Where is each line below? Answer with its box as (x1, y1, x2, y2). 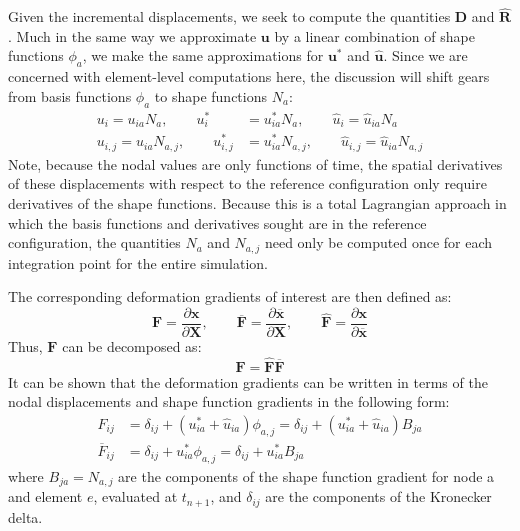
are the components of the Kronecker (265, 486, 492, 507)
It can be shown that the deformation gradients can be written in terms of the (8, 371, 488, 392)
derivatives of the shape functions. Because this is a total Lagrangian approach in (8, 192, 507, 213)
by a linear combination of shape (274, 25, 475, 46)
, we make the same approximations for (82, 45, 324, 66)
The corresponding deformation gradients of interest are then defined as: (8, 286, 452, 307)
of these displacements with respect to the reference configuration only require (8, 173, 487, 194)
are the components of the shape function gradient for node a (118, 465, 495, 486)
